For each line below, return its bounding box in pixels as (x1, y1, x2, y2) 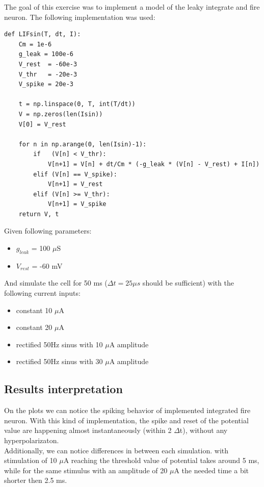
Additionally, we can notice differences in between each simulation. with (4, 445, 229, 455)
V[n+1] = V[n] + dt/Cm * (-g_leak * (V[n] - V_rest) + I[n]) (47, 160, 260, 168)
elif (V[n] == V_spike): (33, 170, 117, 178)
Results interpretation (4, 381, 123, 397)
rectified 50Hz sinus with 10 (16, 339, 103, 349)
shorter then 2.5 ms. (4, 475, 67, 485)
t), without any (179, 425, 228, 435)
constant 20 (16, 322, 52, 332)
